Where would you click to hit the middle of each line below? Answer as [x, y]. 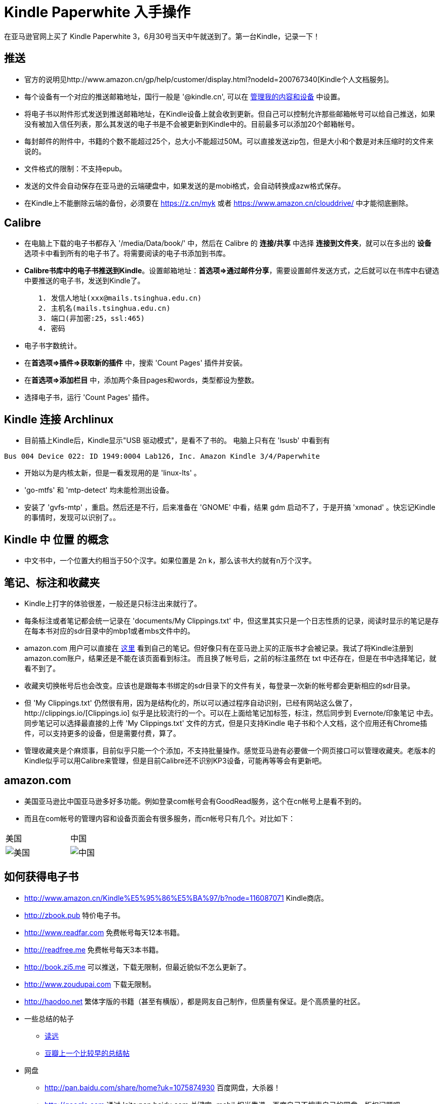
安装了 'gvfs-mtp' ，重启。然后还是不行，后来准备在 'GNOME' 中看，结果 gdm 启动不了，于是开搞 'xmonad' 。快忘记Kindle [230, 507]
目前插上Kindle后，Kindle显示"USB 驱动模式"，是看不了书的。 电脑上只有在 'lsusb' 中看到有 [177, 440]
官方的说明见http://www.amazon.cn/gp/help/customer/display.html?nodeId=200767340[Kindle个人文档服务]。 [209, 79]
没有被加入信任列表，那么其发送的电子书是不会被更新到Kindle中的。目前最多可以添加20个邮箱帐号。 [192, 124]
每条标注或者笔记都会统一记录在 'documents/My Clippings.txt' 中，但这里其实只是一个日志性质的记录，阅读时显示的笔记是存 [232, 620]
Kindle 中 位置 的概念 [56, 539]
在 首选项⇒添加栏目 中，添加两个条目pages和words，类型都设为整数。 [142, 380]
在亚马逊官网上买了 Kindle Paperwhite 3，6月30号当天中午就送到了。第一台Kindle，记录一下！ [162, 36]
